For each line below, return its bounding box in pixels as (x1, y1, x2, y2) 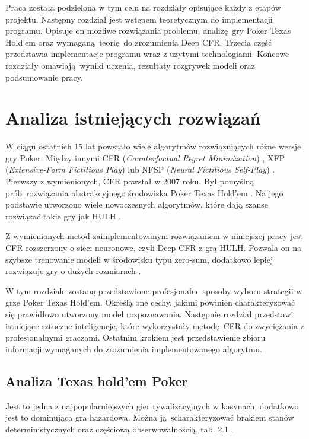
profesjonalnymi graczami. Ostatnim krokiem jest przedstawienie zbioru (5, 331, 266, 343)
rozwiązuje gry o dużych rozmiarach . (5, 265, 141, 277)
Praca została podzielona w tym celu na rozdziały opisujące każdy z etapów (5, 1, 281, 13)
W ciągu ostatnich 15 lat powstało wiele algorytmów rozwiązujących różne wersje (5, 140, 301, 152)
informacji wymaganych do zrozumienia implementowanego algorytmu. (5, 342, 262, 355)
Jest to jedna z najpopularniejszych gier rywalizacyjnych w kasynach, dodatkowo (5, 399, 299, 412)
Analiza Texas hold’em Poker (5, 371, 188, 390)
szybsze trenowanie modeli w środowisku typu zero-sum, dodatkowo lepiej (5, 253, 273, 265)
